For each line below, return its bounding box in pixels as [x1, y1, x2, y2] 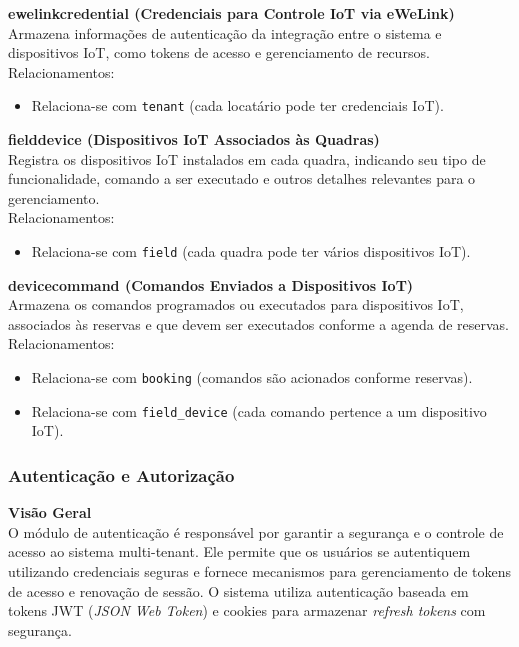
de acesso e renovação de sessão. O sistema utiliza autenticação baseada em [8, 580, 469, 601]
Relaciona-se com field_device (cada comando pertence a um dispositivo [31, 400, 487, 421]
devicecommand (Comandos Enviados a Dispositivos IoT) [8, 274, 414, 295]
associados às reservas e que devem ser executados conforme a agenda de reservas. [8, 313, 509, 334]
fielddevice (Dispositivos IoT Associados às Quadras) [8, 129, 380, 150]
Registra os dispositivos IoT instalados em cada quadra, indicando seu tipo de [8, 148, 486, 169]
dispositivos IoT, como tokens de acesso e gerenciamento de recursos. [8, 42, 430, 63]
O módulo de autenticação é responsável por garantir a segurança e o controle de [8, 521, 504, 542]
